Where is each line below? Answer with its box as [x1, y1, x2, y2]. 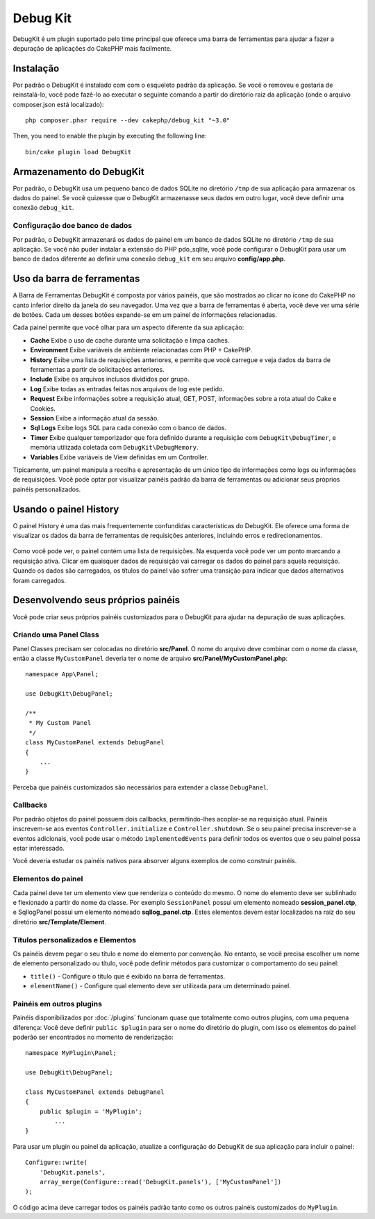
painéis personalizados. [12, 485, 81, 493]
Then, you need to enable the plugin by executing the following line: [12, 132, 207, 140]
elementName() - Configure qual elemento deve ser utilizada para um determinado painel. [30, 982, 291, 990]
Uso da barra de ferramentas [12, 273, 140, 285]
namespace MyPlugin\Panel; [25, 1049, 117, 1057]
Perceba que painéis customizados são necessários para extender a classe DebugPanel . [12, 783, 269, 792]
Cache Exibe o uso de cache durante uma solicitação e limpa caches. [30, 336, 230, 344]
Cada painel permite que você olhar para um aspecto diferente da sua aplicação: [12, 323, 244, 332]
